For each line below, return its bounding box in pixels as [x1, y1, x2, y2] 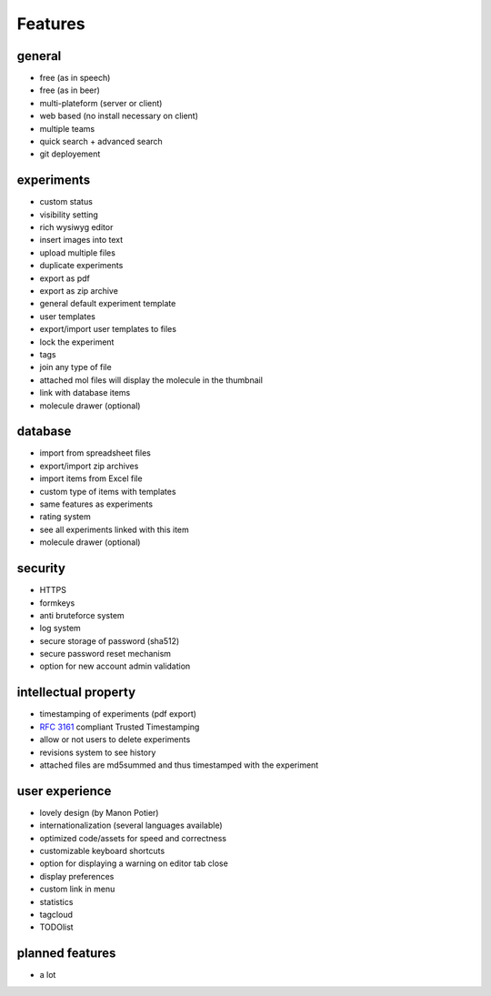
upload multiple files [39, 246, 115, 258]
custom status [39, 196, 93, 207]
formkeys [39, 597, 75, 609]
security [16, 560, 65, 577]
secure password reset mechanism [39, 649, 172, 659]
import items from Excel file [39, 473, 143, 484]
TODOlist [39, 921, 74, 932]
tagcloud [39, 909, 73, 920]
